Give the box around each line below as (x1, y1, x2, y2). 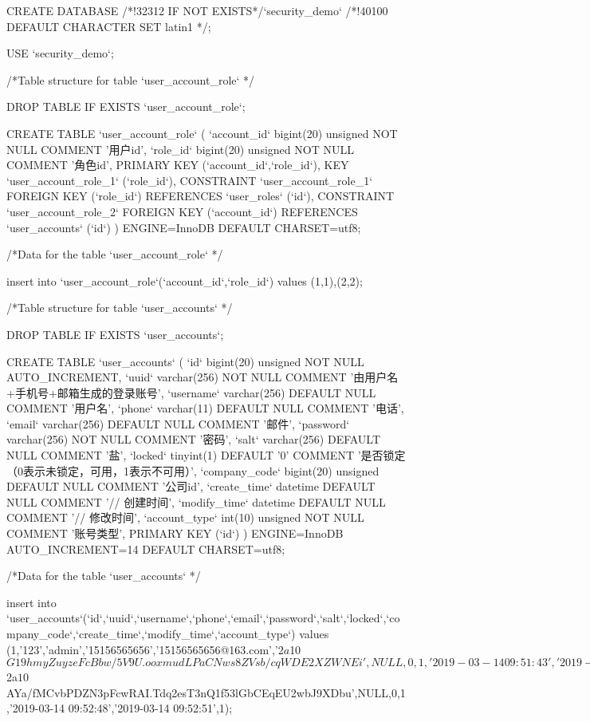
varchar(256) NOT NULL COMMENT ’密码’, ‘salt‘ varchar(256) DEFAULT (6, 431, 381, 448)
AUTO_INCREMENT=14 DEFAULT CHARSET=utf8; (6, 540, 285, 557)
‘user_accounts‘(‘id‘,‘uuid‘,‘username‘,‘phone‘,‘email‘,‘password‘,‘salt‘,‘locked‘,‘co (6, 610, 400, 626)
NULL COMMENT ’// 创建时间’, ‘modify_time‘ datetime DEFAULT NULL (6, 493, 386, 510)
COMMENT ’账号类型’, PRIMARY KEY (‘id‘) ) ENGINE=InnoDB (6, 525, 344, 542)
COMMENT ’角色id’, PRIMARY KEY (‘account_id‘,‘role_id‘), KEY (6, 156, 349, 173)
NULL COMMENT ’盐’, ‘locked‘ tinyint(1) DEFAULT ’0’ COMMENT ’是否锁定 (6, 447, 406, 464)
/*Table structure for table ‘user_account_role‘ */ (6, 71, 255, 88)
